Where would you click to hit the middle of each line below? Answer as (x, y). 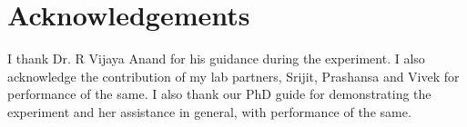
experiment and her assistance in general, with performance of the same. (209, 111)
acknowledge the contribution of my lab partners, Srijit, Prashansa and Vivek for (233, 76)
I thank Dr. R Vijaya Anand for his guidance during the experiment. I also (216, 59)
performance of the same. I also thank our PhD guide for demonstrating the (219, 94)
